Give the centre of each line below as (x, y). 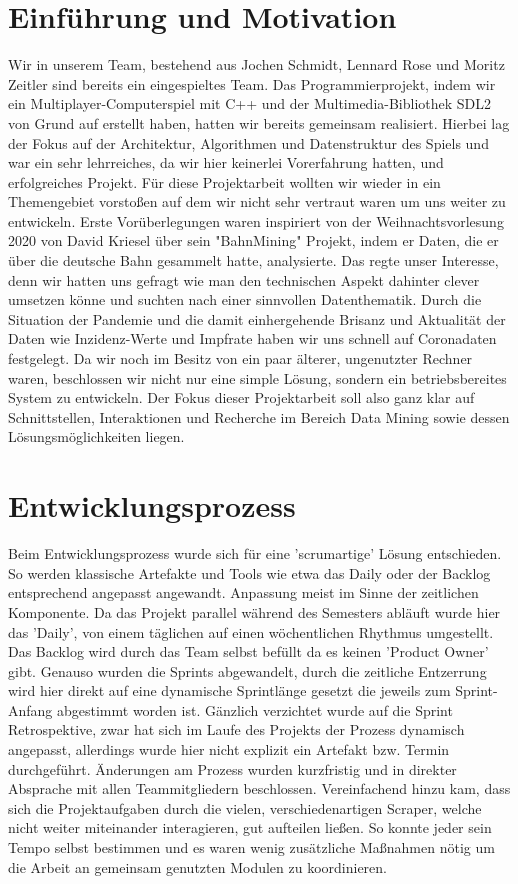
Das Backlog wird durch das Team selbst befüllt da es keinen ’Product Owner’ (248, 651)
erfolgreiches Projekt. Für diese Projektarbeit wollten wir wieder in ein (224, 181)
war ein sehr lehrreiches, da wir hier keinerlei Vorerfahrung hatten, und (226, 162)
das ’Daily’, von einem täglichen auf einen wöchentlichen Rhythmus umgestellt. (251, 631)
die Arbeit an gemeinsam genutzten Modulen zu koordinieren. (197, 866)
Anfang (30, 709)
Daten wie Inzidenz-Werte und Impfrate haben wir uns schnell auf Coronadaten (252, 338)
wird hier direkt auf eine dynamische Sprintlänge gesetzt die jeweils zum (229, 690)
